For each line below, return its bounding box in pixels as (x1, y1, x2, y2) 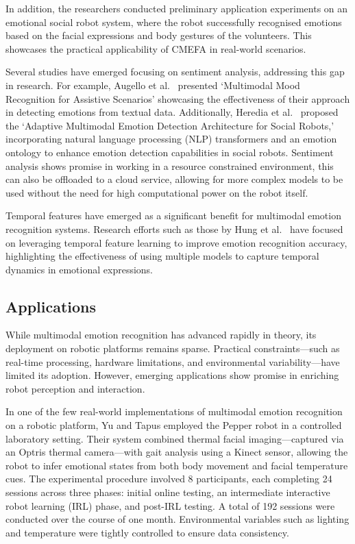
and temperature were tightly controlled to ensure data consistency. (5, 525, 289, 539)
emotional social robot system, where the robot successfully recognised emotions (5, 14, 342, 29)
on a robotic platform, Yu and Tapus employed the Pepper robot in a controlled (5, 418, 342, 432)
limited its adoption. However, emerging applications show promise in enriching (5, 368, 339, 382)
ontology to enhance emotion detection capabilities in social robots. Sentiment (5, 145, 334, 159)
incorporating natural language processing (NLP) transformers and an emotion (5, 132, 337, 146)
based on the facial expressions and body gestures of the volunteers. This (5, 28, 312, 42)
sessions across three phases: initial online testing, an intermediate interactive (5, 485, 330, 499)
